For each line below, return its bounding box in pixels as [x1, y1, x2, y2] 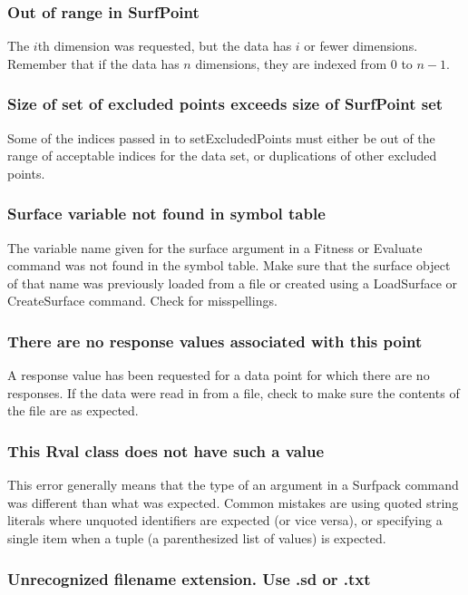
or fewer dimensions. [304, 36, 418, 55]
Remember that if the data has [7, 54, 180, 73]
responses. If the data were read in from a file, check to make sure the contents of [7, 383, 460, 402]
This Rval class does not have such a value [7, 439, 325, 462]
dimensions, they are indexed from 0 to [195, 54, 413, 73]
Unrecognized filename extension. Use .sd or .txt [7, 567, 371, 590]
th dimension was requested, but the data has [37, 36, 292, 55]
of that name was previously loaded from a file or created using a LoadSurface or [7, 273, 458, 292]
